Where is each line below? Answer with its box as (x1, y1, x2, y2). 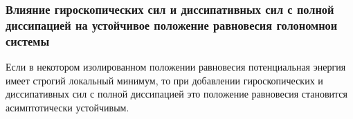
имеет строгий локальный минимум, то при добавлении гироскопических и (6, 73, 323, 87)
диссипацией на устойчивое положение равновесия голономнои (6, 16, 338, 33)
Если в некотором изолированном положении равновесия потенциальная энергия (6, 59, 346, 74)
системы (6, 32, 50, 49)
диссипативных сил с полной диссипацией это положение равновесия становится (6, 86, 348, 101)
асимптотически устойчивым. (6, 100, 129, 114)
